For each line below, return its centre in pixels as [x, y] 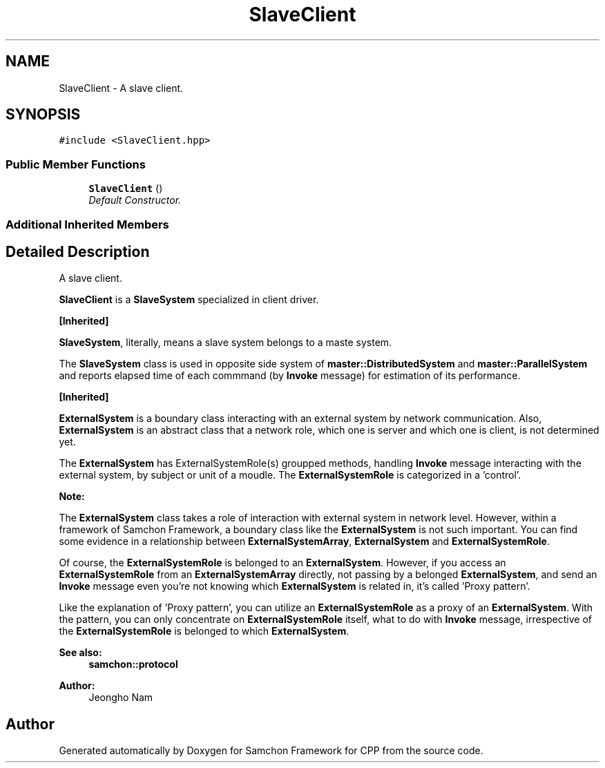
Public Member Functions [76, 164]
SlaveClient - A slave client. [121, 88]
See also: [80, 653]
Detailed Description [78, 251]
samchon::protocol [133, 664]
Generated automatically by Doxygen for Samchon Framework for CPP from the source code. [271, 751]
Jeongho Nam [121, 698]
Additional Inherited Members [87, 224]
